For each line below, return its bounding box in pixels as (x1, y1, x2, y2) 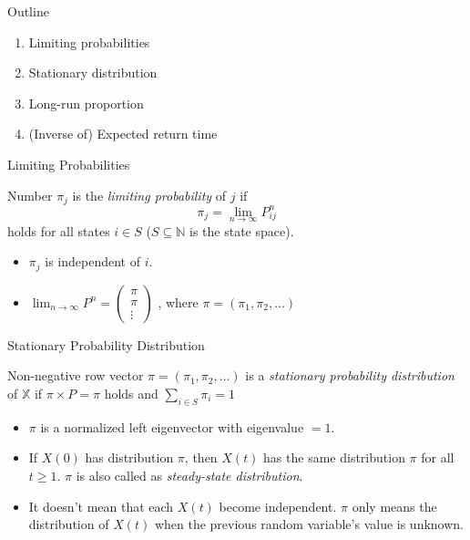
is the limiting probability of (72, 185, 227, 204)
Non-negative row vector (7, 366, 144, 385)
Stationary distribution (28, 63, 158, 82)
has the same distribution (263, 448, 405, 467)
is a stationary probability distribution (245, 366, 455, 385)
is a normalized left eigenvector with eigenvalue (40, 417, 304, 436)
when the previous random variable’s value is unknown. (154, 514, 465, 534)
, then (184, 448, 218, 467)
